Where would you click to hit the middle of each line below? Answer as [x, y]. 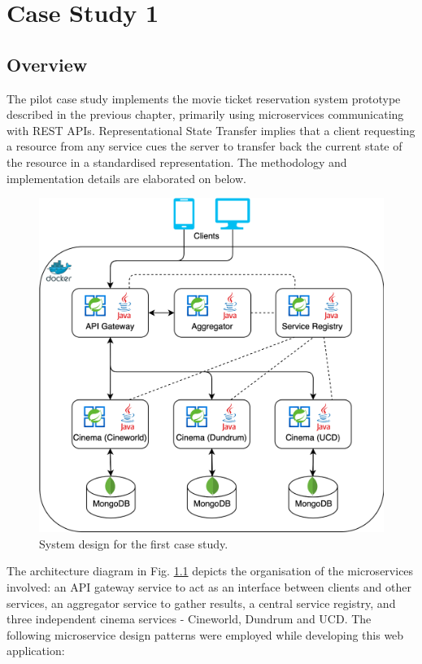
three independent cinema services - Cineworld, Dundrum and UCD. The [189, 619]
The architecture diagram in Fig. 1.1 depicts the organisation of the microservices [210, 571]
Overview [47, 64]
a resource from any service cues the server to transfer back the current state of [204, 146]
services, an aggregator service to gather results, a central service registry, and [201, 603]
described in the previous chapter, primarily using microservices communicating [205, 114]
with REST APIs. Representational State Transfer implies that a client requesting [211, 130]
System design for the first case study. [134, 543]
